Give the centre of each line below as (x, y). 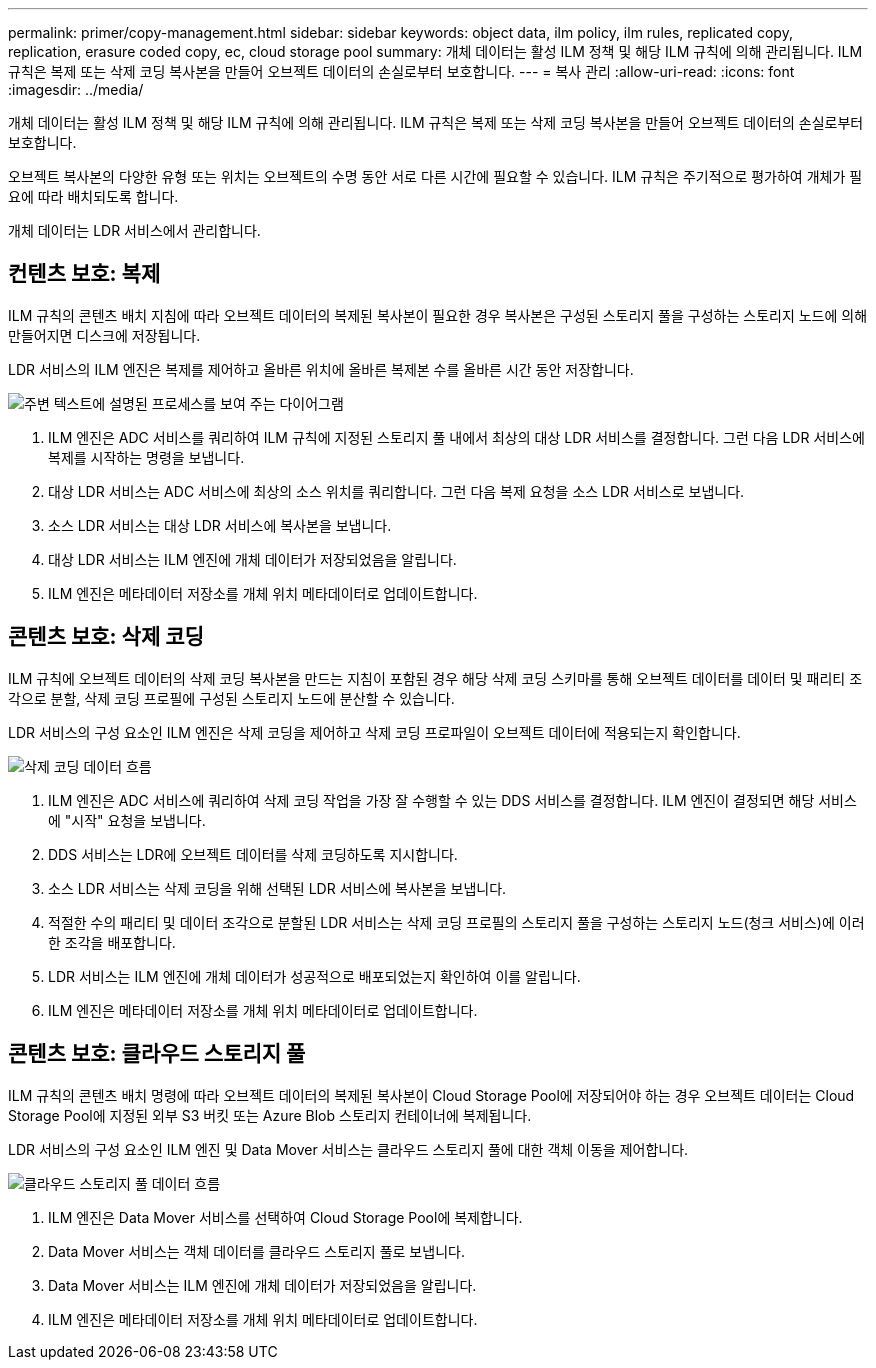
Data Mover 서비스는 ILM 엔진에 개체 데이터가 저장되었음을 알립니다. (262, 1285)
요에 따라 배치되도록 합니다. (93, 196)
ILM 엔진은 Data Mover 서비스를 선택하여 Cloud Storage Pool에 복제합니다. (285, 1217)
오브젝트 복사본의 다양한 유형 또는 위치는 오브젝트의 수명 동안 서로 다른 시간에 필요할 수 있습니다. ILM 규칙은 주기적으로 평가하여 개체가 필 (435, 176)
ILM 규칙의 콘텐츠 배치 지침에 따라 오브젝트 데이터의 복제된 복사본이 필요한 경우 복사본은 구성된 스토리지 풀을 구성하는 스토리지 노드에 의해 (438, 315)
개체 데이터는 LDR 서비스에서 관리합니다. (134, 230)
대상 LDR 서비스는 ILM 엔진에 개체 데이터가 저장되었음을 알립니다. (252, 559)
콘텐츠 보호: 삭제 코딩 (106, 637)
